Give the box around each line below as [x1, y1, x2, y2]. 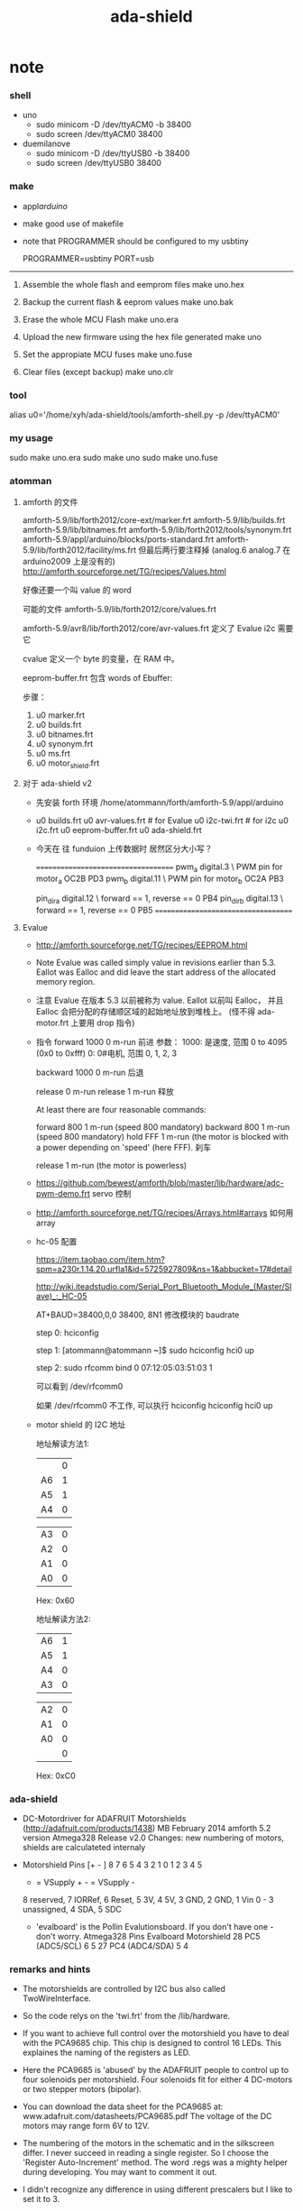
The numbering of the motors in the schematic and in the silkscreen [22, 2138, 275, 2149]
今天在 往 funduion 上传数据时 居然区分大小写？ [35, 843, 213, 854]
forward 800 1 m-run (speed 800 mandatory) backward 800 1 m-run [35, 1121, 290, 1133]
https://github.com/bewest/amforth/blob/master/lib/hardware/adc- [35, 1177, 284, 1188]
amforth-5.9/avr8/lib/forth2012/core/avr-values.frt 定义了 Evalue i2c [22, 622, 276, 633]
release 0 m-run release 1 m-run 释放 [35, 1086, 174, 1096]
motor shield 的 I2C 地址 [35, 1418, 126, 1430]
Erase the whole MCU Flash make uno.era [22, 314, 179, 325]
